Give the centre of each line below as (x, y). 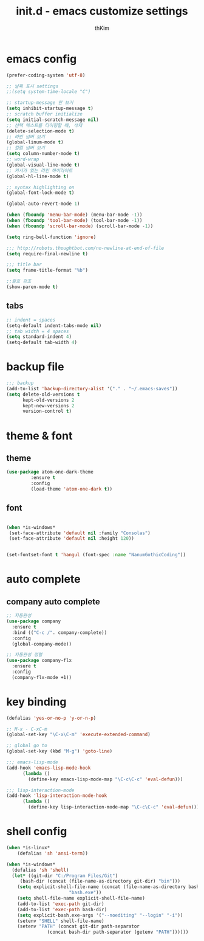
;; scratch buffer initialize (45, 114)
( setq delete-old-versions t (43, 394)
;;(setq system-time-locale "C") (49, 92)
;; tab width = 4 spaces (38, 331)
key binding (36, 702)
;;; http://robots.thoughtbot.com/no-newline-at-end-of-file (85, 248)
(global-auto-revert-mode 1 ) (43, 204)
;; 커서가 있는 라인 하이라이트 (39, 171)
